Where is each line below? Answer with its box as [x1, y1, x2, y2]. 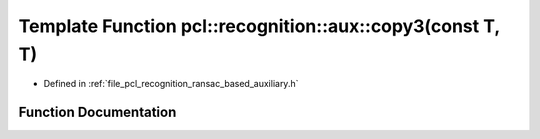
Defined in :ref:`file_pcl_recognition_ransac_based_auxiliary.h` [43, 78, 299, 90]
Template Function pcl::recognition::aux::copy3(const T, [18, 15, 500, 37]
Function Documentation [18, 104, 177, 121]
